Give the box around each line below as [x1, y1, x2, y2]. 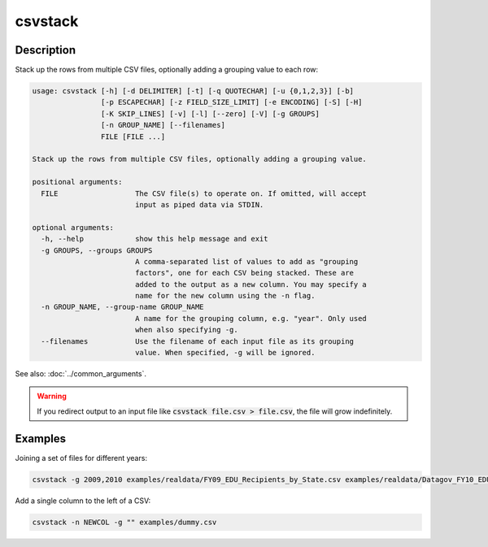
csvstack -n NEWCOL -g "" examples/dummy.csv [32, 517, 217, 527]
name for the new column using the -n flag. [134, 291, 316, 301]
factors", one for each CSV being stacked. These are [134, 268, 354, 278]
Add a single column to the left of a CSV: [15, 496, 151, 506]
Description [15, 43, 76, 57]
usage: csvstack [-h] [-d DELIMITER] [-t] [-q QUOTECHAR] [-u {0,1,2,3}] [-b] [32, 86, 354, 96]
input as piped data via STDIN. [134, 200, 264, 209]
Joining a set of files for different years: [15, 453, 148, 462]
